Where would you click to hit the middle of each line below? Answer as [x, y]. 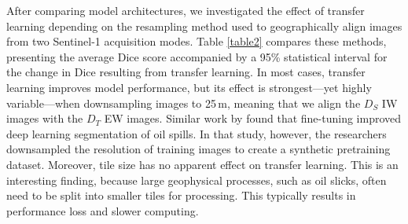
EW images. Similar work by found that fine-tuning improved [253, 118]
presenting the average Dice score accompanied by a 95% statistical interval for [197, 56]
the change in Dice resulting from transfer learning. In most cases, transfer [186, 72]
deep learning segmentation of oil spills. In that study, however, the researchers [197, 133]
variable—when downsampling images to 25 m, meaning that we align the [184, 103]
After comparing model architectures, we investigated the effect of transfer [186, 10]
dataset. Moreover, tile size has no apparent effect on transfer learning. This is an [202, 164]
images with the [45, 118]
